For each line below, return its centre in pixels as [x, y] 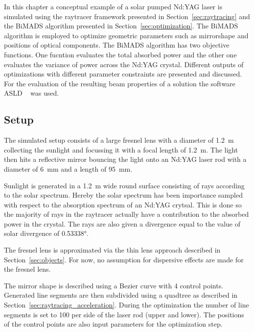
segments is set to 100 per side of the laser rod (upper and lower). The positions [124, 314]
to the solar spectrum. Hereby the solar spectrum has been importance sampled [123, 195]
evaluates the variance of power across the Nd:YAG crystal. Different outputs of [124, 64]
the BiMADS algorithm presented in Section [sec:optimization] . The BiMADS [121, 26]
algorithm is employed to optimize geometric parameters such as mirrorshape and [126, 35]
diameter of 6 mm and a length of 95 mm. [68, 168]
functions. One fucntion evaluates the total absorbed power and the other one [120, 54]
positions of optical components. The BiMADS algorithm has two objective [117, 45]
